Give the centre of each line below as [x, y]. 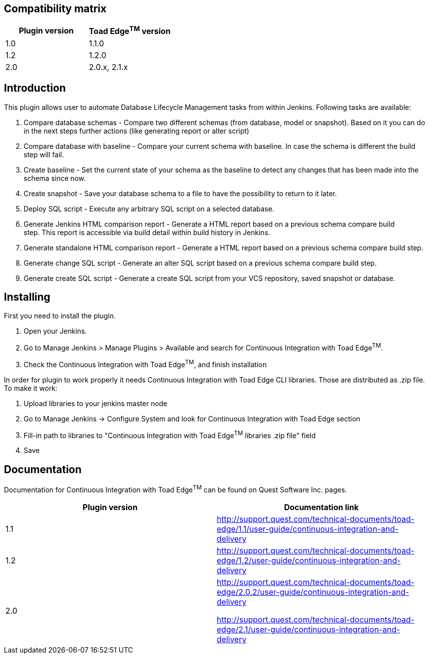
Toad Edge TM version [130, 31]
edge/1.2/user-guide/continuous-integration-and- [309, 560]
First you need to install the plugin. [60, 316]
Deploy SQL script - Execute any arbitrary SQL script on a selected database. [149, 208]
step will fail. [44, 154]
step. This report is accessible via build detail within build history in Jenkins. [147, 232]
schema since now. [55, 178]
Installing [27, 297]
